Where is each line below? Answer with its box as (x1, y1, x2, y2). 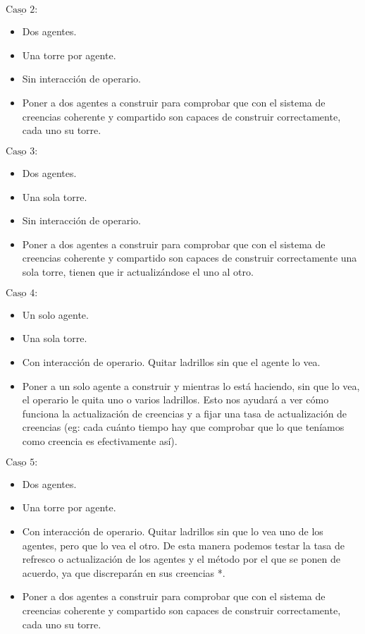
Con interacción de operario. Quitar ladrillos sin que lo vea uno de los (22, 523, 323, 538)
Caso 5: (6, 457, 38, 468)
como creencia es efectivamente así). (22, 433, 178, 448)
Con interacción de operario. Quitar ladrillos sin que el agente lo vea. (22, 354, 321, 369)
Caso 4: (6, 288, 38, 298)
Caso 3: (6, 146, 38, 157)
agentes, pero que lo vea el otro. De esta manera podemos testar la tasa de (22, 537, 345, 552)
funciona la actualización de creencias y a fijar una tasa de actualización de (22, 406, 347, 420)
